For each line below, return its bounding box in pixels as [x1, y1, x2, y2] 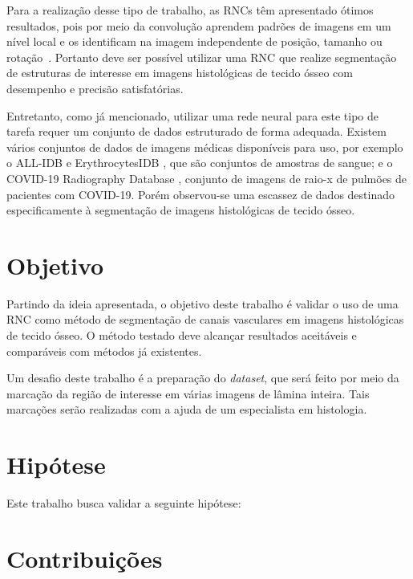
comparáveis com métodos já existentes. [6, 342, 202, 359]
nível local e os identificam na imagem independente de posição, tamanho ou [6, 33, 383, 50]
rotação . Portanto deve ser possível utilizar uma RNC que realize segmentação [6, 48, 397, 65]
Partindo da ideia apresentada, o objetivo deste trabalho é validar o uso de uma [6, 295, 399, 312]
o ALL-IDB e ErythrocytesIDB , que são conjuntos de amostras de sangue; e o [6, 154, 393, 171]
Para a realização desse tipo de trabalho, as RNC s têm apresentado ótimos [6, 2, 374, 18]
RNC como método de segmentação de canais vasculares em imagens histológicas [6, 311, 404, 328]
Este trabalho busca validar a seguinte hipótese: [6, 495, 241, 512]
